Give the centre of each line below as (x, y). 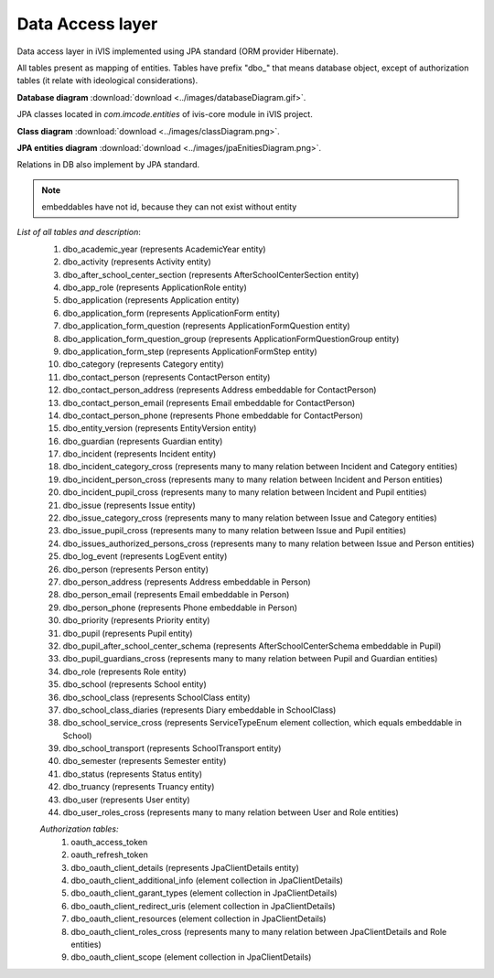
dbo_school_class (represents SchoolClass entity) (156, 697)
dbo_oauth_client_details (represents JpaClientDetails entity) (185, 867)
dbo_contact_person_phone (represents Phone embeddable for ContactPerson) (213, 415)
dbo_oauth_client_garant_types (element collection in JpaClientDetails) (204, 893)
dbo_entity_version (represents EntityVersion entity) (160, 428)
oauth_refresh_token (109, 854)
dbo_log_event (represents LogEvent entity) (145, 556)
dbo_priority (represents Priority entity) (136, 620)
